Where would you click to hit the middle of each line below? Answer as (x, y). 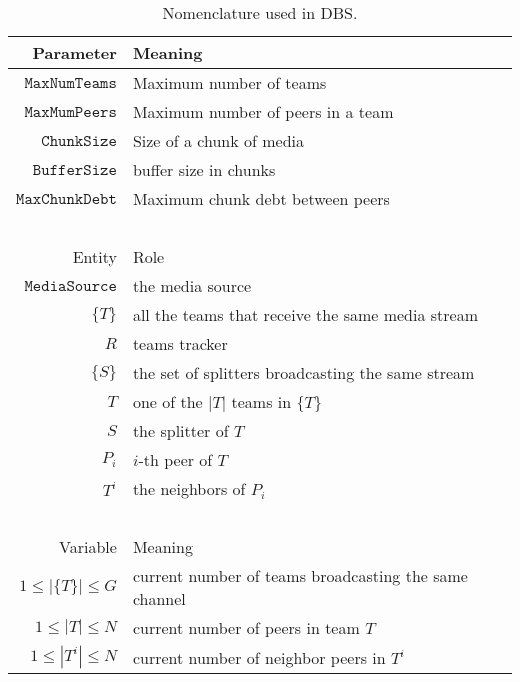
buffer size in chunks (204, 169)
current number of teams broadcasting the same (300, 575)
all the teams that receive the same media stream (305, 314)
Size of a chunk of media (218, 140)
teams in (261, 401)
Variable (88, 546)
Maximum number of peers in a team (263, 111)
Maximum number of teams (229, 82)
